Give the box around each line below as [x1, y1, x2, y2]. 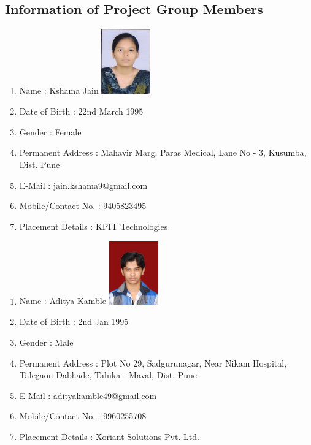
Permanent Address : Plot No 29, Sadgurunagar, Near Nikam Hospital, [19, 356, 287, 369]
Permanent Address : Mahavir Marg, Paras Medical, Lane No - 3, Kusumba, [19, 146, 307, 159]
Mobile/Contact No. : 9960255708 [19, 409, 147, 422]
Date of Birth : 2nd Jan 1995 [19, 315, 129, 328]
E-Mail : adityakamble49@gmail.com [19, 389, 157, 401]
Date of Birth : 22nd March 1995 [19, 105, 144, 118]
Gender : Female [19, 125, 82, 138]
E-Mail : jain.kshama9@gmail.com [19, 178, 148, 191]
